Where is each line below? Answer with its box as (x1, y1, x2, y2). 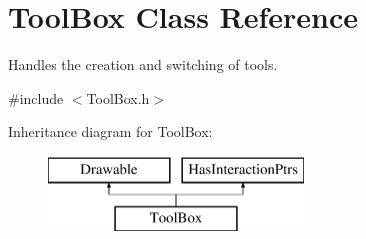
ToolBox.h (86, 87, 150, 108)
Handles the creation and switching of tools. (8, 54, 278, 75)
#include (8, 87, 64, 108)
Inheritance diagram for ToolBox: (8, 121, 213, 142)
